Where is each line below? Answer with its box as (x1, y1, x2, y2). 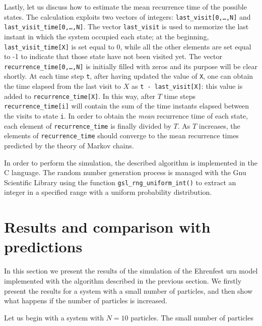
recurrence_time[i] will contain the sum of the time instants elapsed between (4, 100, 249, 111)
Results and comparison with (4, 216, 211, 237)
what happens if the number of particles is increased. (4, 295, 167, 306)
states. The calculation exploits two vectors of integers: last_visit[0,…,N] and (4, 11, 251, 22)
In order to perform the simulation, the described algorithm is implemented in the (4, 157, 257, 168)
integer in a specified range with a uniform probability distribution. (4, 187, 212, 197)
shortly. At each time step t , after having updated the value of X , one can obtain (4, 71, 253, 81)
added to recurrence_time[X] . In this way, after (4, 90, 156, 101)
